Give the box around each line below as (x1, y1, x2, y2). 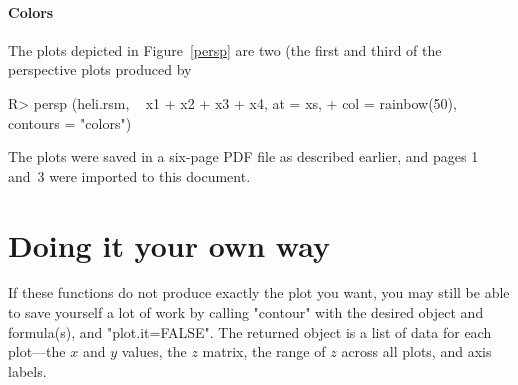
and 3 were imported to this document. (8, 165, 251, 186)
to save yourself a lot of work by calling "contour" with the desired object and (8, 302, 484, 323)
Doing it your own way (8, 224, 330, 265)
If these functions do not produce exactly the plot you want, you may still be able (8, 282, 510, 303)
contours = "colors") (8, 112, 132, 133)
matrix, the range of (202, 341, 326, 362)
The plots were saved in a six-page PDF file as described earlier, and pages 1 (8, 146, 479, 167)
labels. (8, 360, 47, 381)
